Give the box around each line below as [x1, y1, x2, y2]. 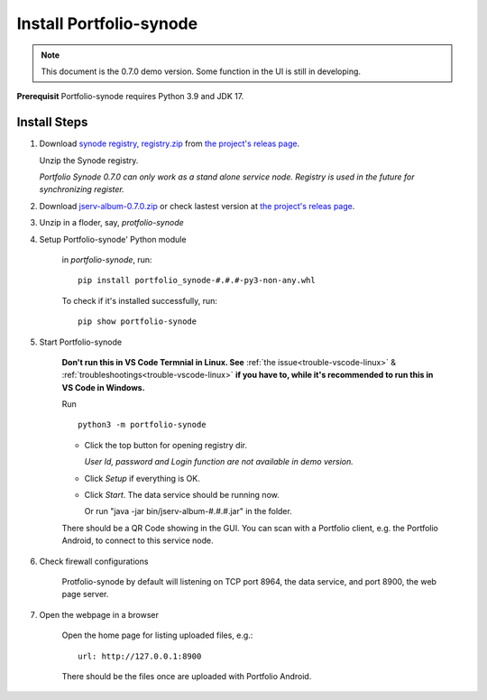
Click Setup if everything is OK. [84, 473, 200, 484]
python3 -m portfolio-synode [78, 419, 207, 430]
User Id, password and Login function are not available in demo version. [84, 456, 354, 467]
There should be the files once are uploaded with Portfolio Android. [61, 670, 312, 681]
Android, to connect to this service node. [61, 535, 214, 546]
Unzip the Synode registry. [39, 154, 139, 166]
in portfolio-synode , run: [61, 253, 152, 265]
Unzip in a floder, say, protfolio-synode [39, 217, 184, 228]
